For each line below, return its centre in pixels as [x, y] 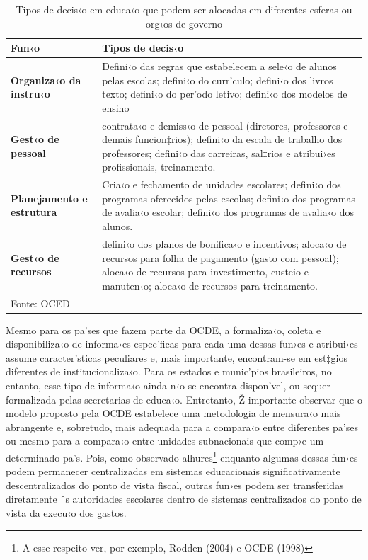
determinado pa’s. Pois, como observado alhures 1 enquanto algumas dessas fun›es [182, 456]
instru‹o [30, 94]
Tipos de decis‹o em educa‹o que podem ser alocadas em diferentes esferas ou [184, 9]
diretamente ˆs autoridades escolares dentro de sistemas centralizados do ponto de [184, 499]
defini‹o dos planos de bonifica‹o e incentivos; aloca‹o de [224, 243]
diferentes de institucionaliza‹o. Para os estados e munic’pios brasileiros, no [169, 371]
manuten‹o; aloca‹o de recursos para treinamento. [210, 285]
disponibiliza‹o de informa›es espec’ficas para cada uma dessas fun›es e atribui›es [182, 344]
